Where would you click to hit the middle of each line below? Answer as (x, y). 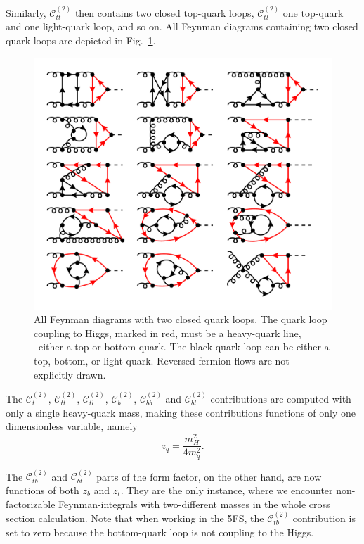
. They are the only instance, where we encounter (227, 489)
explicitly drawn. (70, 374)
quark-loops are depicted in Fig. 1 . (81, 40)
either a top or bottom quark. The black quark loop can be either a (184, 347)
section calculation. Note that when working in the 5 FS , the (135, 518)
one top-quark (313, 12)
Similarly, (26, 12)
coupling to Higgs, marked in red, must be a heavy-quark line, (168, 333)
